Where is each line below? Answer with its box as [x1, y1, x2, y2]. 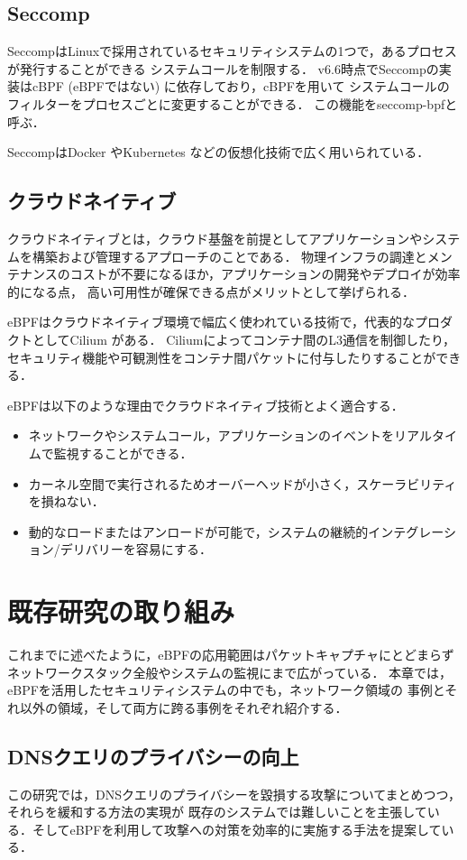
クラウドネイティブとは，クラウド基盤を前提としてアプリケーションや [7, 228, 423, 247]
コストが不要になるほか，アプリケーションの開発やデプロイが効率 [69, 264, 461, 283]
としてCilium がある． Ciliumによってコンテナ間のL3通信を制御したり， [32, 329, 456, 348]
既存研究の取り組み [7, 593, 235, 630]
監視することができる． [53, 443, 193, 462]
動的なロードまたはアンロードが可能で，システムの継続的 [28, 522, 369, 541]
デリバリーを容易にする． [60, 540, 212, 559]
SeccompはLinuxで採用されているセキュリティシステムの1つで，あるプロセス [7, 42, 457, 60]
